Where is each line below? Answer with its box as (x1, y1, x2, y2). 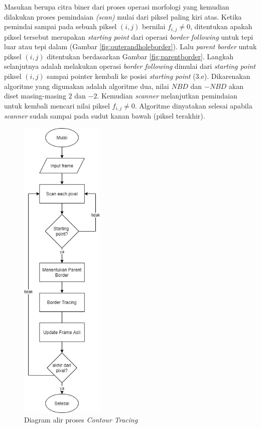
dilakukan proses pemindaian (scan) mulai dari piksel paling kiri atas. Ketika (4, 11, 242, 22)
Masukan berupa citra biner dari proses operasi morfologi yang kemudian (4, 2, 229, 12)
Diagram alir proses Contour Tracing (24, 414, 138, 425)
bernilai (142, 21, 166, 32)
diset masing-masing (4, 90, 66, 101)
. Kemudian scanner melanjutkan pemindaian (97, 90, 237, 101)
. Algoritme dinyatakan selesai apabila (135, 100, 252, 111)
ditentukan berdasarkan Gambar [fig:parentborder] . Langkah (47, 51, 234, 61)
